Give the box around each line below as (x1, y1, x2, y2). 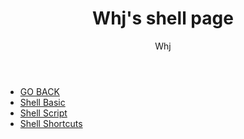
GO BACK (19, 85, 60, 97)
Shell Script (19, 107, 68, 119)
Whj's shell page (92, 7, 234, 30)
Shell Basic (19, 96, 66, 108)
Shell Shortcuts (19, 117, 83, 129)
